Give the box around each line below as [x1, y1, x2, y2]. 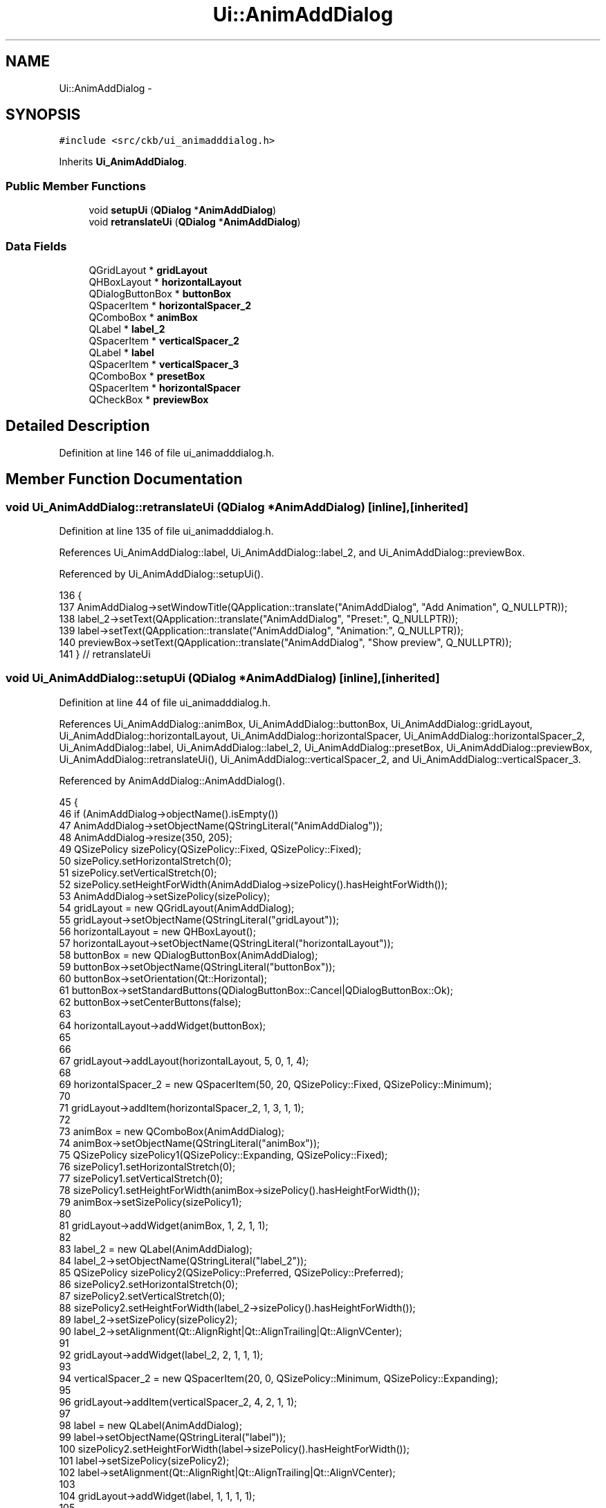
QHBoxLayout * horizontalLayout [89, 275, 242, 288]
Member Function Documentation [6, 470, 243, 488]
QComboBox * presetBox [89, 369, 205, 382]
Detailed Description [6, 417, 150, 435]
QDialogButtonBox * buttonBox [89, 287, 232, 300]
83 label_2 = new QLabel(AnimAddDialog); [59, 1242, 252, 1255]
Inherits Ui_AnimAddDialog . [59, 156, 187, 168]
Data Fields [6, 239, 67, 253]
